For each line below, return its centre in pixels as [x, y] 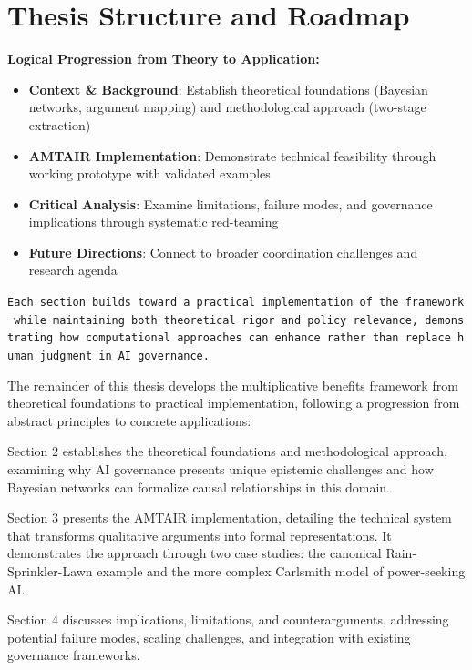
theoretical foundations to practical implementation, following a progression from [234, 403]
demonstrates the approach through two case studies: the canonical [195, 553]
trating [31, 338]
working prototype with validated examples [149, 173]
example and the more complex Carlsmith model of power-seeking [281, 571]
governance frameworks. [74, 655]
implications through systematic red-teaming [154, 222]
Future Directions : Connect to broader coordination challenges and [223, 252]
